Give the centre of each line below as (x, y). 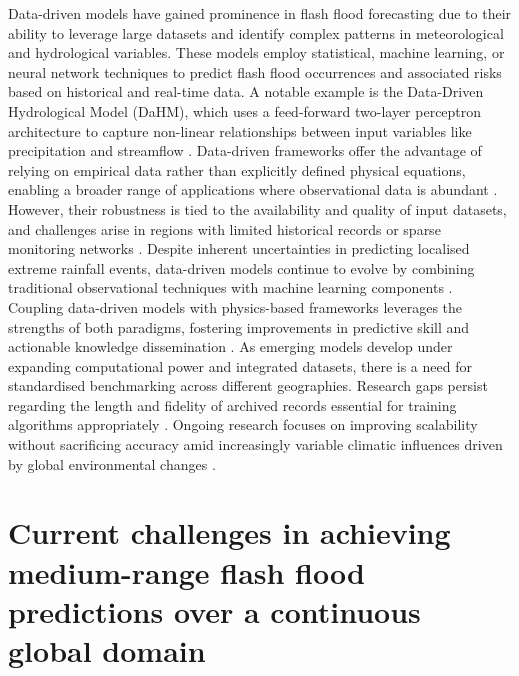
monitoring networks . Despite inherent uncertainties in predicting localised (239, 248)
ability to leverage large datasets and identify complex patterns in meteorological (256, 32)
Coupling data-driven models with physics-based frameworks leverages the (235, 306)
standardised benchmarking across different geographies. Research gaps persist (248, 385)
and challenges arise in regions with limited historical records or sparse (224, 228)
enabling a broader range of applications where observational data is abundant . (253, 189)
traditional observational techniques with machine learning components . (230, 287)
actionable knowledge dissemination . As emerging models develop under (230, 346)
